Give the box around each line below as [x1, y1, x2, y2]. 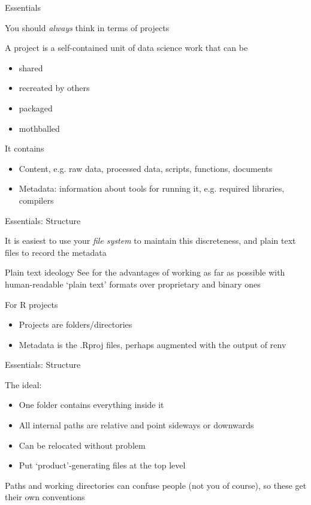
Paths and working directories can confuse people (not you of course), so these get [5, 479, 307, 491]
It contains [5, 142, 44, 155]
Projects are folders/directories [19, 318, 132, 331]
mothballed [19, 122, 60, 134]
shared [19, 61, 43, 74]
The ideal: [5, 378, 42, 391]
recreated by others [19, 81, 90, 94]
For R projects [5, 298, 58, 310]
